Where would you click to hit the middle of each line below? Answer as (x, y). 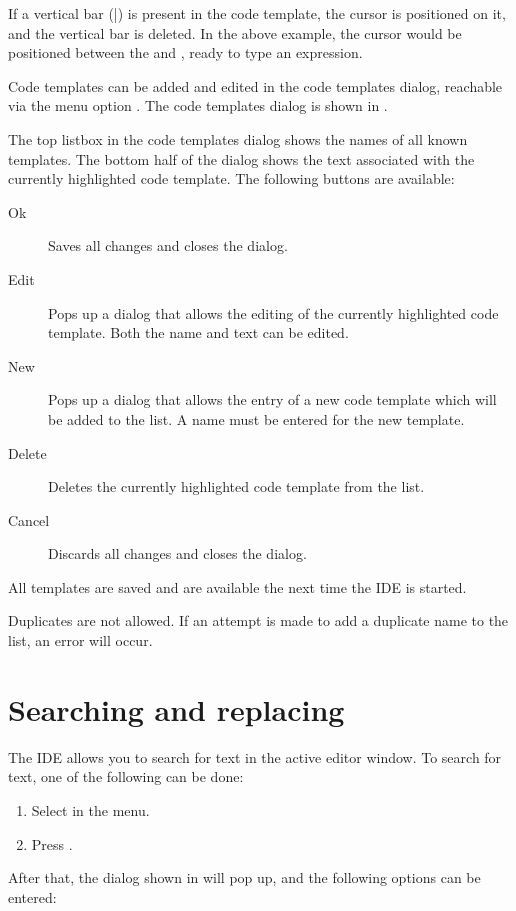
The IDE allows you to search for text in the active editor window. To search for (255, 756)
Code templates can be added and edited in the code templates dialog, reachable (255, 85)
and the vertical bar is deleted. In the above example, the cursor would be (235, 32)
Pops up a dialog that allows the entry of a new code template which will (272, 399)
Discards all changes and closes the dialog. (177, 553)
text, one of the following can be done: (126, 776)
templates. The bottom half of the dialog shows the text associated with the (241, 158)
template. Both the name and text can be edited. (198, 332)
